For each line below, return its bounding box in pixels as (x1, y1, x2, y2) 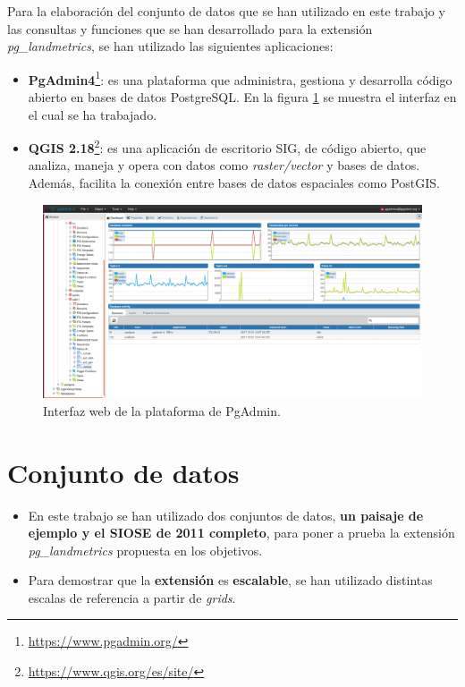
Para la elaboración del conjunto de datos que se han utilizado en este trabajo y (7, 2, 445, 20)
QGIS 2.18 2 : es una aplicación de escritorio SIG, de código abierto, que (28, 136, 427, 157)
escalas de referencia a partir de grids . (28, 588, 236, 606)
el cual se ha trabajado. (28, 105, 157, 123)
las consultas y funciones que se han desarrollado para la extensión (7, 19, 373, 38)
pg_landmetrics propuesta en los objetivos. (28, 540, 263, 559)
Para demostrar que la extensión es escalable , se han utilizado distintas (28, 571, 433, 589)
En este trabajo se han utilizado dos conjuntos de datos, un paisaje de (28, 505, 424, 524)
